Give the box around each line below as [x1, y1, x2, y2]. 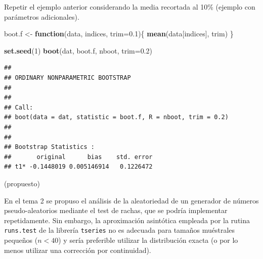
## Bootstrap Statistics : [4, 143, 95, 151]
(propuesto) [4, 178, 40, 188]
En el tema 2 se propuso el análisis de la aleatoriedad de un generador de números [4, 195, 259, 205]
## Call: [4, 103, 33, 111]
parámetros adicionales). [4, 11, 79, 22]
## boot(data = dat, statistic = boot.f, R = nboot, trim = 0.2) [4, 114, 229, 121]
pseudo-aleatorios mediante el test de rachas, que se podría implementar [4, 205, 228, 216]
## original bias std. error [4, 153, 153, 161]
